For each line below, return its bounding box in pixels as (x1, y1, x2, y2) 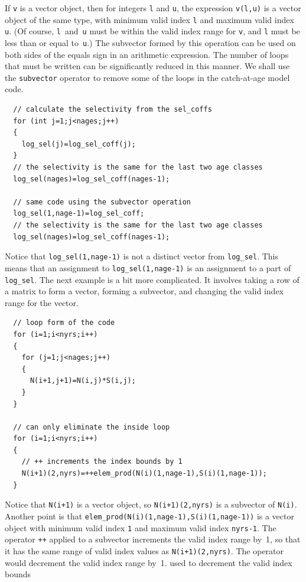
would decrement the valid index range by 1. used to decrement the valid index (5, 556, 292, 568)
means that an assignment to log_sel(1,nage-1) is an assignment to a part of (5, 261, 291, 274)
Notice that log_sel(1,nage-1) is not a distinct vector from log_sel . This (5, 250, 279, 262)
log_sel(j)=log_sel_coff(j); (21, 139, 136, 148)
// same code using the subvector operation (13, 197, 191, 206)
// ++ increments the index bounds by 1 (21, 457, 183, 466)
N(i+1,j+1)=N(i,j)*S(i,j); (30, 376, 136, 385)
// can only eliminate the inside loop (13, 422, 170, 431)
